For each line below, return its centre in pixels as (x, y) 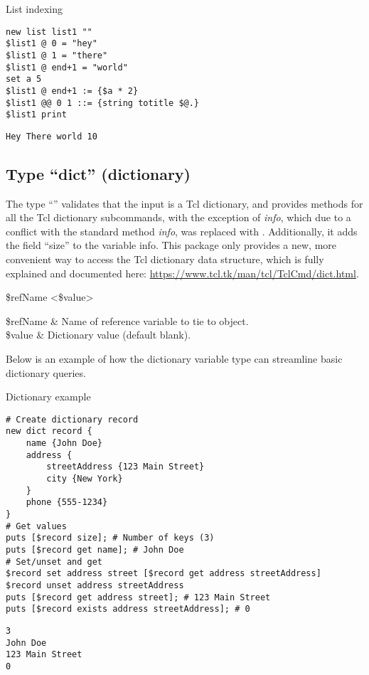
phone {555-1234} (67, 503)
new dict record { (49, 431)
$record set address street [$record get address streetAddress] (164, 574)
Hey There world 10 (52, 136)
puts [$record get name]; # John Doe (95, 550)
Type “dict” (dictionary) (98, 173)
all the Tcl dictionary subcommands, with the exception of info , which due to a (178, 217)
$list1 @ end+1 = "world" (67, 67)
